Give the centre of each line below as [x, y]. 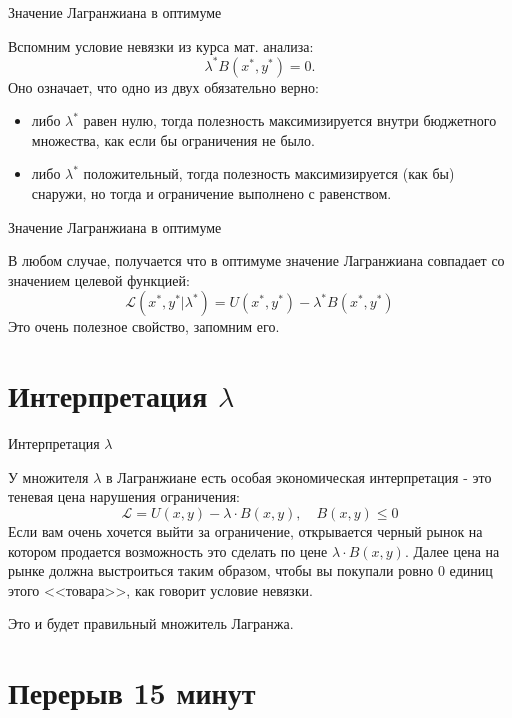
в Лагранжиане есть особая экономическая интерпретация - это [299, 476]
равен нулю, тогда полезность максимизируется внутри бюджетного [290, 120]
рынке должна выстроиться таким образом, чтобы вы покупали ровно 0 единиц [250, 570]
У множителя [48, 476]
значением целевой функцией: [99, 279]
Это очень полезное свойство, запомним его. [144, 326]
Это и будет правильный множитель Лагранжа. [151, 623]
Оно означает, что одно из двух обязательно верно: [163, 86]
